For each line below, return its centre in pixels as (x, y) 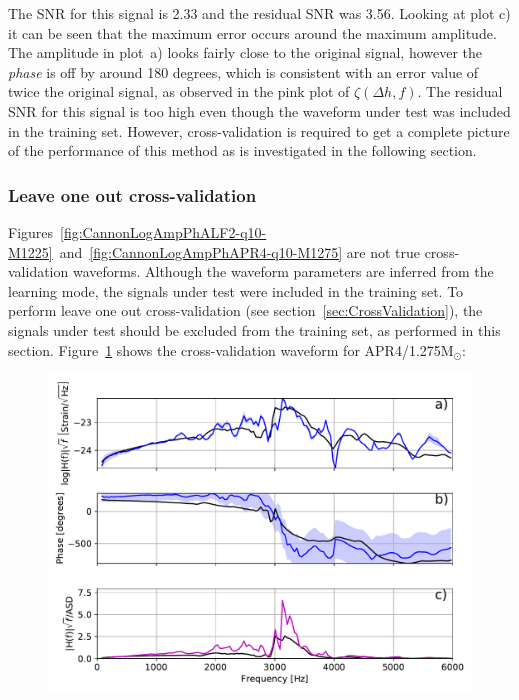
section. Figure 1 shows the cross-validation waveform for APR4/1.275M (231, 349)
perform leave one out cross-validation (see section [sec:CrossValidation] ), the (245, 310)
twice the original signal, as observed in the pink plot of (179, 91)
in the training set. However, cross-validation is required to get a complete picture (259, 130)
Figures (31, 231)
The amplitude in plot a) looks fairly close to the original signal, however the (245, 52)
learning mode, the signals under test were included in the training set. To (236, 290)
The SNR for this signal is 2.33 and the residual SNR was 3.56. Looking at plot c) (259, 13)
